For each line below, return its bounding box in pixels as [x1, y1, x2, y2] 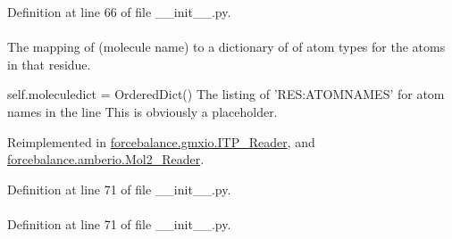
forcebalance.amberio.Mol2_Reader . [7, 150, 205, 169]
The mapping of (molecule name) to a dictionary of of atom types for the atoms [7, 37, 446, 56]
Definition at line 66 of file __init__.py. [7, 3, 231, 21]
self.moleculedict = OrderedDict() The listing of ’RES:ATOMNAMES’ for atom [7, 85, 445, 103]
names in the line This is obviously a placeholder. [7, 102, 278, 120]
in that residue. [7, 54, 91, 73]
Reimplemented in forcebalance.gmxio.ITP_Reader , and [7, 132, 315, 151]
